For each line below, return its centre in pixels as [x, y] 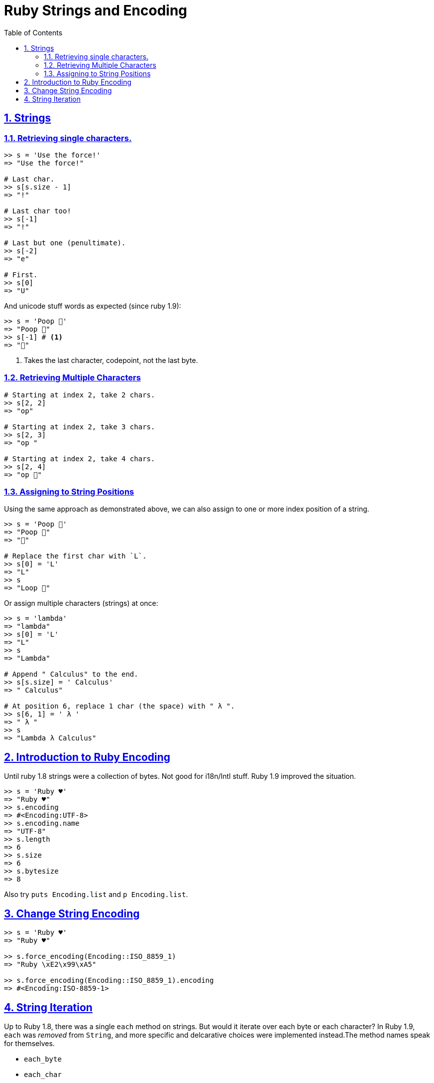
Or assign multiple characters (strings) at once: [81, 603]
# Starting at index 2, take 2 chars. [80, 395]
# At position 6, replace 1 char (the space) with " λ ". [119, 706]
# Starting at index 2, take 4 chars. [80, 458]
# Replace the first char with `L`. [75, 556]
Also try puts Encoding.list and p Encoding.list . [96, 895]
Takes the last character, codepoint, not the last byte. [111, 360]
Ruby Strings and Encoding [96, 10]
